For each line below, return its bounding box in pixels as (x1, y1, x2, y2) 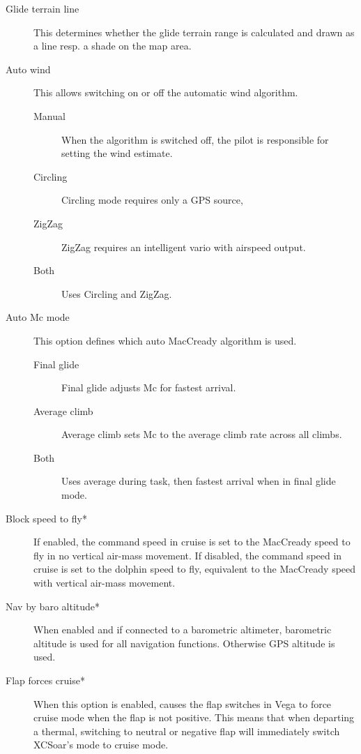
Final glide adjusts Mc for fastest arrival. (61, 380, 236, 395)
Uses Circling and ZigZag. (61, 286, 172, 301)
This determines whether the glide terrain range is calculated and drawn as (33, 24, 355, 39)
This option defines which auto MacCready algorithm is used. (33, 333, 297, 347)
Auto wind (6, 61, 51, 76)
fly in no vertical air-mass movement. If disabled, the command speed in (33, 548, 342, 562)
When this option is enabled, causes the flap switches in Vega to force (33, 696, 332, 711)
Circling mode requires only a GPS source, (61, 193, 243, 207)
